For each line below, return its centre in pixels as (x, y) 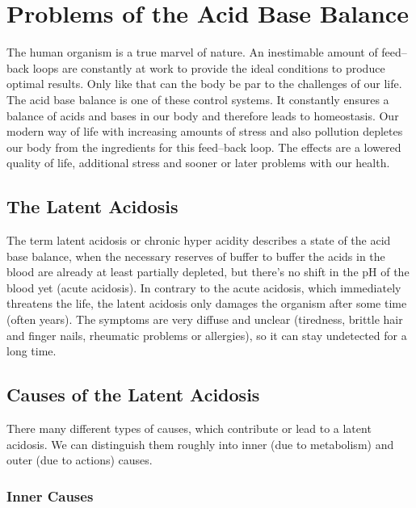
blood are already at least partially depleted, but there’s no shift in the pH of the (208, 272)
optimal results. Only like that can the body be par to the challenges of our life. (204, 84)
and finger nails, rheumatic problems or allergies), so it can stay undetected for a (207, 335)
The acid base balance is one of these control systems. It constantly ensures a (198, 99)
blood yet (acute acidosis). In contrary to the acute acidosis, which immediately (204, 287)
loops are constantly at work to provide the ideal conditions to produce (209, 67)
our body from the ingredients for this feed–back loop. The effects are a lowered (204, 147)
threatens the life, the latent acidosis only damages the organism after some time (207, 303)
